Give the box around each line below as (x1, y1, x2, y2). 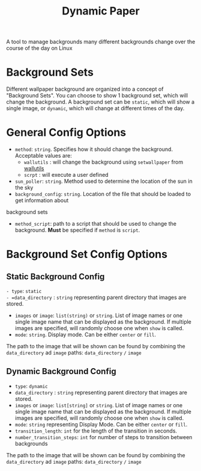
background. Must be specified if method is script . (14, 227, 140, 234)
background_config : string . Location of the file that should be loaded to (14, 191, 191, 198)
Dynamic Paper (62, 4, 140, 18)
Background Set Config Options (6, 248, 168, 261)
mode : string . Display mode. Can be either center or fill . (14, 331, 156, 338)
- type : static (6, 288, 42, 295)
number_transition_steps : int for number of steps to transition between (14, 433, 193, 440)
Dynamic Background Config (6, 366, 116, 377)
